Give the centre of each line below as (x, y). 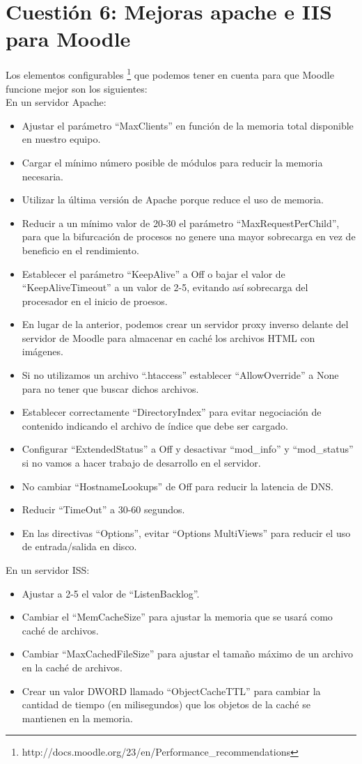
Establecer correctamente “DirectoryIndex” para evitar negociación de (172, 412)
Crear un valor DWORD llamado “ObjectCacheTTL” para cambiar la (171, 691)
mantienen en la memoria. (77, 718)
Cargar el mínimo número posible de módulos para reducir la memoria (172, 162)
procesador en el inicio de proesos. (95, 301)
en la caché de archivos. (72, 667)
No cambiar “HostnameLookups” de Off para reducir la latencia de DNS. (178, 486)
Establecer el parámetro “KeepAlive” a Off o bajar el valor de (154, 273)
